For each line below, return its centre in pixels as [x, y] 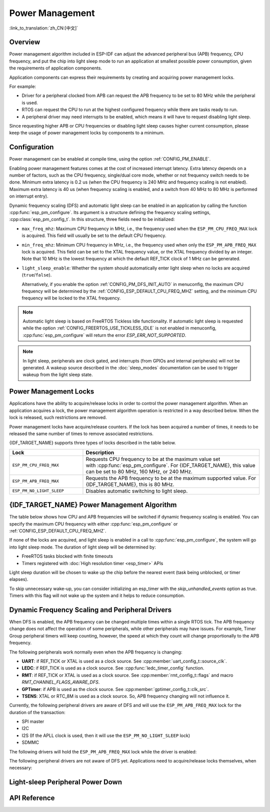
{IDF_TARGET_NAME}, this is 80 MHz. [130, 484]
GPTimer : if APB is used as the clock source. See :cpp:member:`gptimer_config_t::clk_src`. [115, 689]
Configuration [31, 147]
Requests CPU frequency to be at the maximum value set [153, 459]
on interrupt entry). [29, 196]
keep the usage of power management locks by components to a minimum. [87, 133]
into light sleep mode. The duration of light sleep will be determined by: [82, 547]
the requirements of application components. [56, 68]
